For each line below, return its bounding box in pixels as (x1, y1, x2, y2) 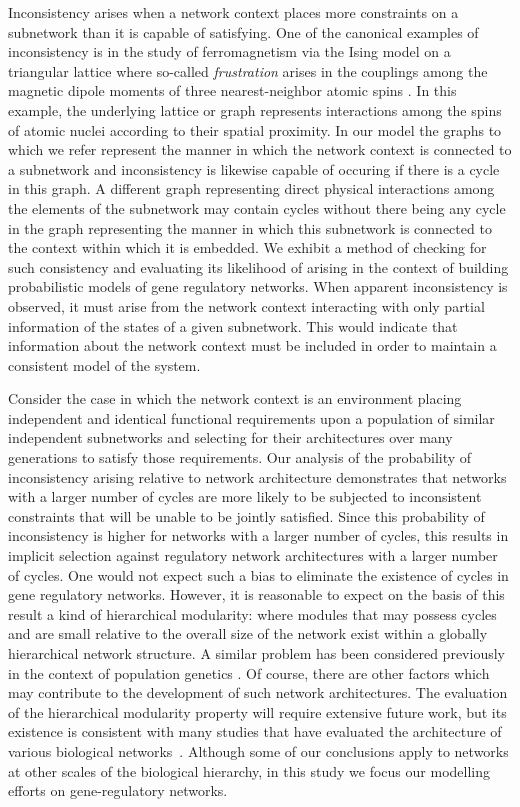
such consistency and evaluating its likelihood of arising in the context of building (8, 256, 509, 277)
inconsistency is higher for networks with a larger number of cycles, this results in (8, 525, 509, 546)
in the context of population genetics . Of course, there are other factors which (8, 662, 490, 683)
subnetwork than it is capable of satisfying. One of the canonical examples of (8, 21, 479, 42)
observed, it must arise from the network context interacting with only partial (8, 295, 485, 316)
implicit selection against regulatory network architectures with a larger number (8, 545, 498, 566)
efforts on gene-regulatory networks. (8, 780, 228, 801)
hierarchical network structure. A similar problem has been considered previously (8, 643, 505, 663)
